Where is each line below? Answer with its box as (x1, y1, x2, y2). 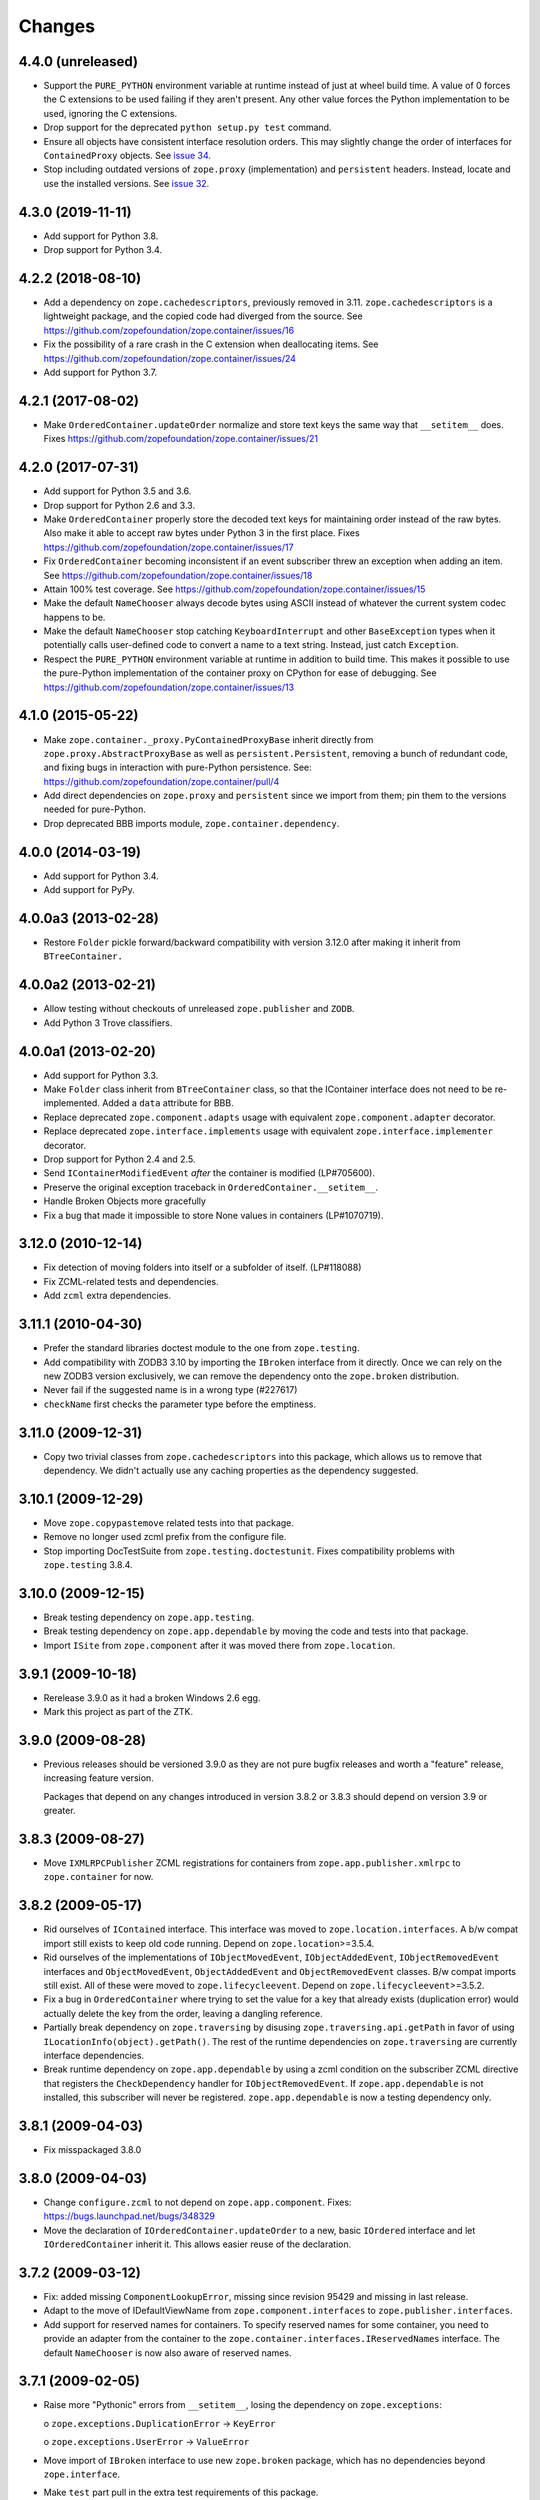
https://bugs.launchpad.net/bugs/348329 (43, 2210, 215, 2222)
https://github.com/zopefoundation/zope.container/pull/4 (43, 775, 280, 787)
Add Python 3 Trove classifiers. (43, 1016, 173, 1029)
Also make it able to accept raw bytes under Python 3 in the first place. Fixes (43, 527, 360, 539)
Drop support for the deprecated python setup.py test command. (43, 121, 332, 134)
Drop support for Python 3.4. (43, 244, 163, 256)
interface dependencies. (43, 2049, 145, 2061)
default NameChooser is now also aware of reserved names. (43, 2346, 292, 2359)
